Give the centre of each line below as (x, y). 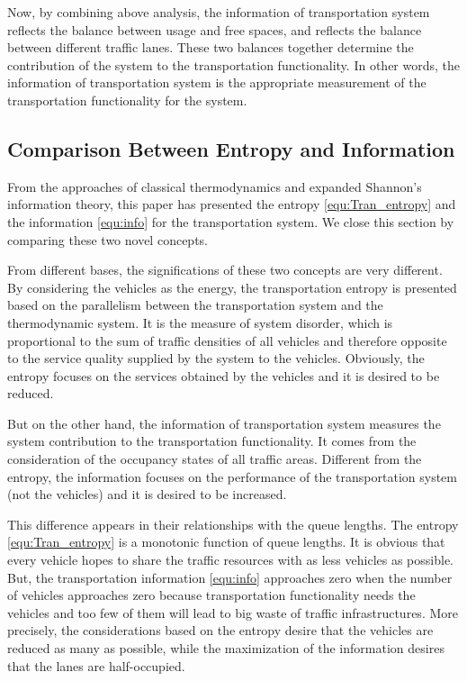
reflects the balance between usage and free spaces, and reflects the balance (215, 29)
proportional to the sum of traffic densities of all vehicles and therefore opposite (227, 340)
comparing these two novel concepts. (108, 239)
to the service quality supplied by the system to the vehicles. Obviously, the (216, 358)
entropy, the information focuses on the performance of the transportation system (232, 476)
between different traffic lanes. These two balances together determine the (211, 47)
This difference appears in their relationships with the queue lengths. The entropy (233, 524)
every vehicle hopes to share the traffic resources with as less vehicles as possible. (230, 560)
